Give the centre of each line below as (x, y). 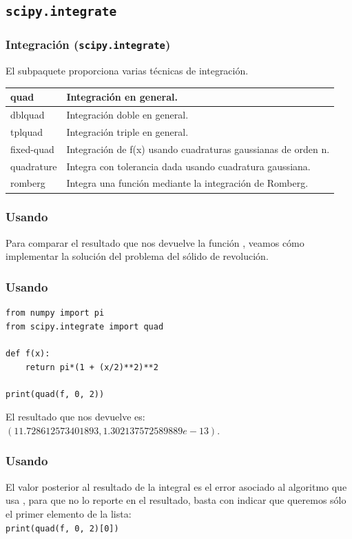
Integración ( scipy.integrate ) (88, 44)
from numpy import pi (55, 313)
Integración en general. (122, 97)
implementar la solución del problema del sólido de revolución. (137, 256)
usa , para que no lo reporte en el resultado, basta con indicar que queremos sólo (176, 500)
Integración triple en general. (127, 131)
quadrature (34, 166)
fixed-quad (32, 149)
